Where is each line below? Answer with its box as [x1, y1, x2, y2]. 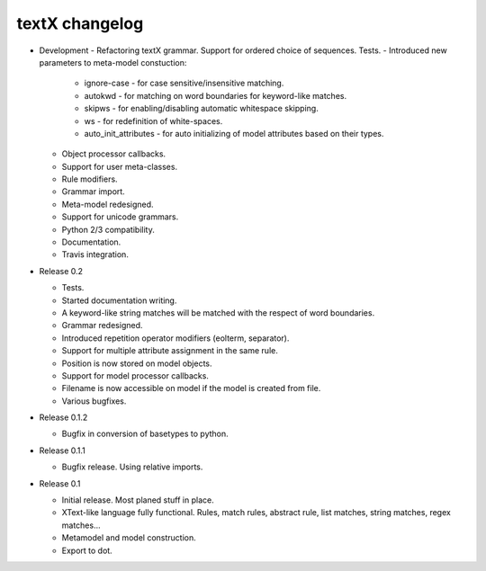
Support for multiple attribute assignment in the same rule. [61, 345, 278, 356]
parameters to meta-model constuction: [39, 57, 187, 67]
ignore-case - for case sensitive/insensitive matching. [84, 77, 284, 89]
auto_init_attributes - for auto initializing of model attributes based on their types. [84, 128, 384, 138]
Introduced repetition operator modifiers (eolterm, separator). [61, 333, 290, 343]
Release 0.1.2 [39, 412, 88, 423]
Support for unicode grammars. [61, 211, 179, 222]
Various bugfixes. [61, 396, 127, 406]
